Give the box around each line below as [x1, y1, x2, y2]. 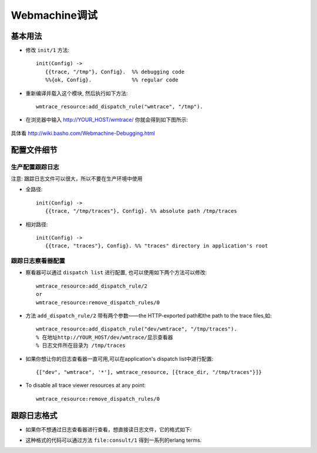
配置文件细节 [11, 145, 58, 155]
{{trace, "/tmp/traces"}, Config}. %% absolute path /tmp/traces [45, 208, 237, 214]
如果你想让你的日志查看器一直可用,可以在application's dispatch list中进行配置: [25, 355, 214, 362]
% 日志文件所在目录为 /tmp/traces [36, 342, 126, 349]
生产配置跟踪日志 [11, 163, 59, 171]
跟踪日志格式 [11, 410, 58, 420]
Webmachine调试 [11, 9, 98, 22]
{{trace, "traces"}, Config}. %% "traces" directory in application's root [45, 243, 268, 249]
